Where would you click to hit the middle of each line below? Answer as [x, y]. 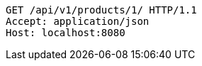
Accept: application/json [78, 21]
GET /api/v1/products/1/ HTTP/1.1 [101, 10]
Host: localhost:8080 [66, 33]
